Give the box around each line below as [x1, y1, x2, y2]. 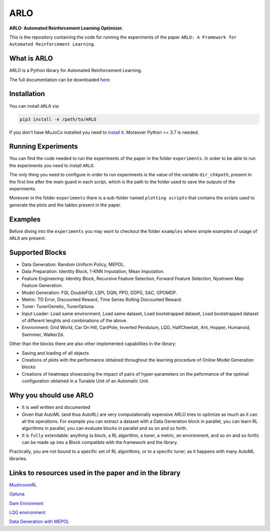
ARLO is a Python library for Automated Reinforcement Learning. [9, 68, 142, 74]
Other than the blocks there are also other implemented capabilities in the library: [9, 341, 176, 347]
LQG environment [9, 509, 46, 515]
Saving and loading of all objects [21, 350, 89, 356]
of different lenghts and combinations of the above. [21, 318, 127, 324]
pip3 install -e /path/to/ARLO [19, 116, 97, 122]
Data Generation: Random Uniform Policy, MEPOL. [21, 261, 125, 268]
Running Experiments [9, 142, 78, 151]
